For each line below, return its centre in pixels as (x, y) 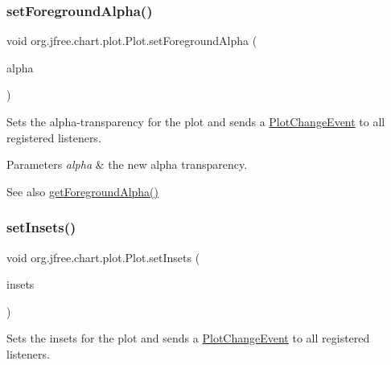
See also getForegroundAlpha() (83, 191)
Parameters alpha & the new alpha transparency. (127, 164)
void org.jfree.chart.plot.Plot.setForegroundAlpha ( (132, 41)
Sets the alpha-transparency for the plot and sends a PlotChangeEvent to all (196, 121)
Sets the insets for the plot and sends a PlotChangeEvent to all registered (188, 338)
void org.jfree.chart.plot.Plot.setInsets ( (103, 257)
